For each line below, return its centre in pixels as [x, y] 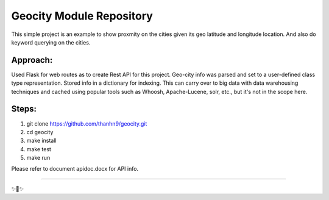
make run [38, 158]
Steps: [24, 109]
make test [39, 149]
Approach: [32, 60]
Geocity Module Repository [82, 16]
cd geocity [40, 132]
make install [41, 141]
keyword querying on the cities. [51, 42]
